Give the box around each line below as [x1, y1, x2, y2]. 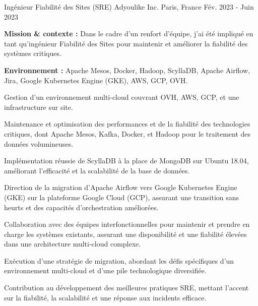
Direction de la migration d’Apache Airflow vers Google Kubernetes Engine [4, 182, 237, 193]
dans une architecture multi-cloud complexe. [4, 238, 141, 249]
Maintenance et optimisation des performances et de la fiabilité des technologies [4, 118, 250, 129]
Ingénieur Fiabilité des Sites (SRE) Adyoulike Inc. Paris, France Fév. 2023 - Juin [4, 2, 254, 12]
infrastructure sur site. [4, 101, 73, 112]
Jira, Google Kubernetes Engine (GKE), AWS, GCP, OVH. [4, 75, 188, 85]
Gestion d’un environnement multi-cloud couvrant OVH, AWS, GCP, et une [4, 92, 239, 102]
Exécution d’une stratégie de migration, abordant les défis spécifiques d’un [4, 255, 234, 266]
